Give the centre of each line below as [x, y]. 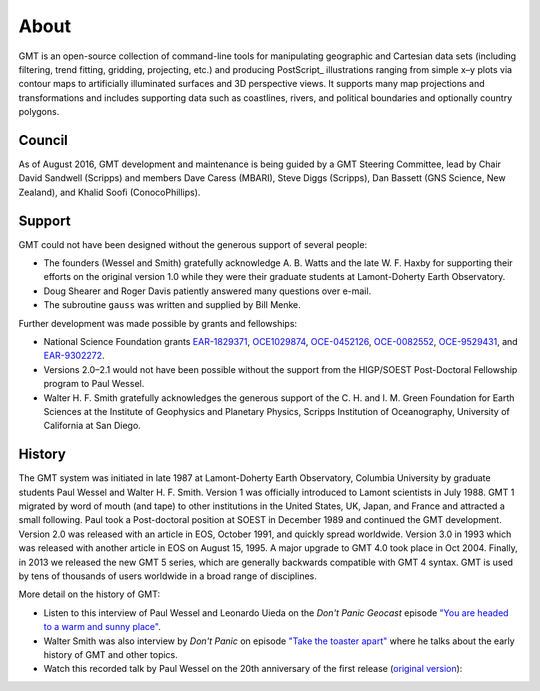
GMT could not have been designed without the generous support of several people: [193, 244]
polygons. [39, 112]
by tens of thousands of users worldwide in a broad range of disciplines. [167, 576]
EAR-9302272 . [74, 356]
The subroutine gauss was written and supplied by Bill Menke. [172, 305]
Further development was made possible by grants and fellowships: [158, 323]
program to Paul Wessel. [94, 384]
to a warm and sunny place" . [102, 627]
